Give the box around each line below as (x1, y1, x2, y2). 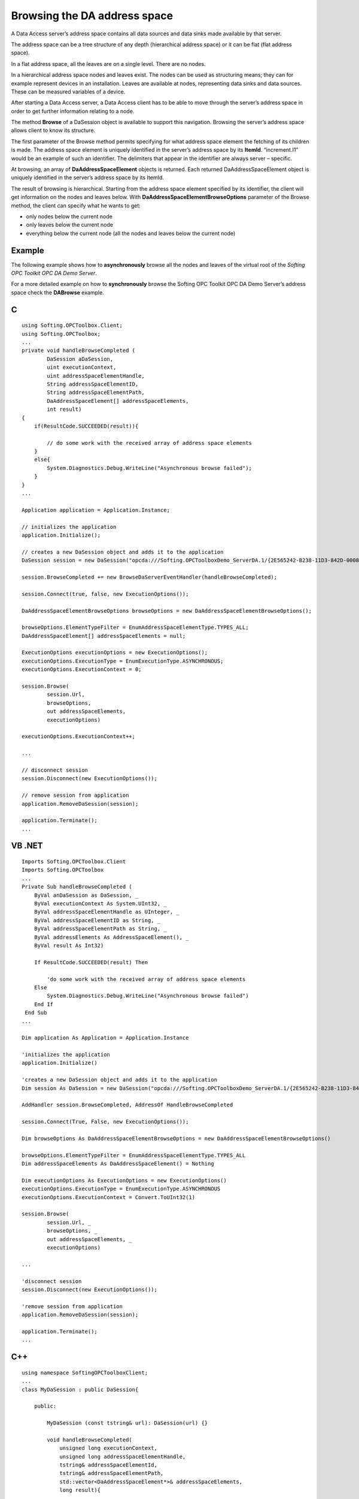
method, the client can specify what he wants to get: (11, 201, 141, 209)
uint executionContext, (47, 364, 117, 371)
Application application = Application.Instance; (22, 507, 171, 513)
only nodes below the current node (26, 213, 113, 220)
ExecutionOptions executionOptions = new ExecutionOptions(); (22, 649, 208, 656)
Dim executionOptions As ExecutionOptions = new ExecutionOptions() (22, 1177, 227, 1184)
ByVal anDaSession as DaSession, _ (34, 892, 139, 899)
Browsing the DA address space (11, 9, 174, 22)
